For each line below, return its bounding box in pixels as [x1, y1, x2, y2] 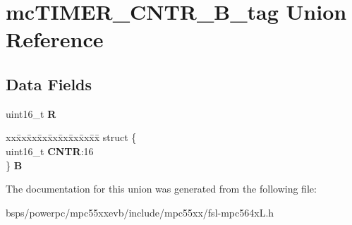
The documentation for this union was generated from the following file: [6, 181, 317, 196]
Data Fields [6, 73, 92, 95]
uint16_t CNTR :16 [6, 143, 94, 158]
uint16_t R [6, 106, 56, 121]
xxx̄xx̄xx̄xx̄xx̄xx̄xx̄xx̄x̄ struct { [6, 130, 137, 145]
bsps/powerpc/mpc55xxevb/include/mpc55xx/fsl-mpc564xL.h [6, 205, 274, 219]
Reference [6, 25, 104, 54]
